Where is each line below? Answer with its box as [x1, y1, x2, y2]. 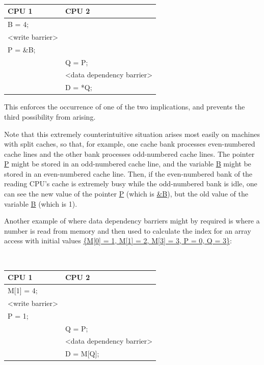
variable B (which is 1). [4, 198, 77, 209]
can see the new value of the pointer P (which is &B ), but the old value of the [4, 188, 248, 199]
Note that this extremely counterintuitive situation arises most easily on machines [4, 128, 260, 139]
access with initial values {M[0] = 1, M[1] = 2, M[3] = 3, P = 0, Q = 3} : [4, 235, 232, 246]
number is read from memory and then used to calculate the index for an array [4, 225, 251, 236]
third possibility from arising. [4, 111, 96, 122]
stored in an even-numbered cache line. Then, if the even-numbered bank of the [4, 168, 253, 179]
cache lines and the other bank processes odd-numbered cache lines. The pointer [4, 148, 255, 159]
